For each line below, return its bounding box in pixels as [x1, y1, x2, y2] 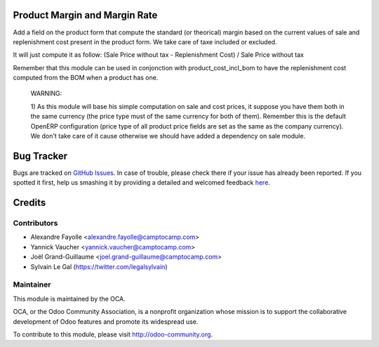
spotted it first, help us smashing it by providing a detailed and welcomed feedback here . [13, 178, 270, 187]
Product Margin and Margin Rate [13, 9, 158, 21]
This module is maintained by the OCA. [13, 294, 126, 303]
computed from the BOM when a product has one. [13, 74, 159, 82]
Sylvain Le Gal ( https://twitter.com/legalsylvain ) [30, 262, 168, 270]
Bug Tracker [13, 150, 68, 162]
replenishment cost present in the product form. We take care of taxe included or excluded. [13, 37, 277, 46]
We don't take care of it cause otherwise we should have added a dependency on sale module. [30, 132, 305, 140]
